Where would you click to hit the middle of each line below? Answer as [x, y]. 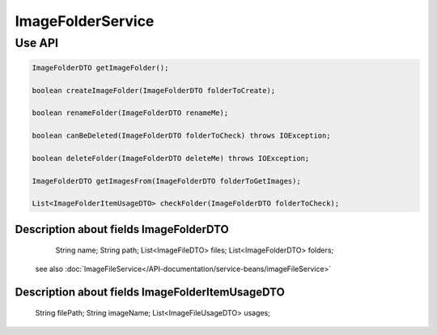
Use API [37, 43]
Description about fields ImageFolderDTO [122, 229]
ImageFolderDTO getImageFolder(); [100, 68]
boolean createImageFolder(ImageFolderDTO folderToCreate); [154, 90]
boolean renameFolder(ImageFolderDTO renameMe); [130, 113]
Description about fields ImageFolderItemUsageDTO [150, 292]
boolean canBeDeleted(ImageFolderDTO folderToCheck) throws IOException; [181, 136]
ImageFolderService [85, 21]
